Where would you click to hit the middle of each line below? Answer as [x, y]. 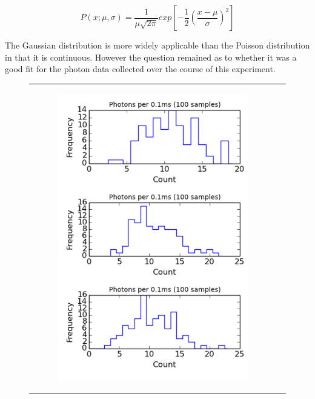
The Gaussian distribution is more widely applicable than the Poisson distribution [157, 45]
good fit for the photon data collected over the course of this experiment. [140, 69]
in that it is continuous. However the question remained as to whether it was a [151, 57]
